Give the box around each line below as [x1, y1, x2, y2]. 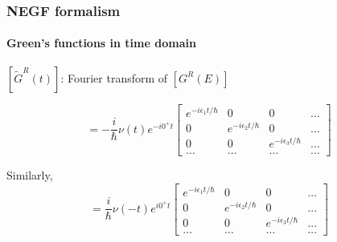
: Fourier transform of [60, 69, 168, 86]
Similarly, [6, 167, 53, 184]
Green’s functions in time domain [6, 34, 196, 51]
